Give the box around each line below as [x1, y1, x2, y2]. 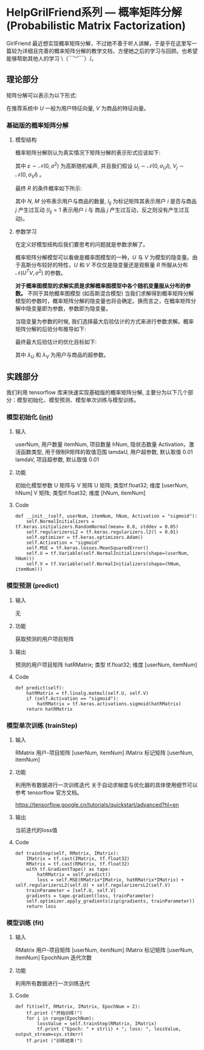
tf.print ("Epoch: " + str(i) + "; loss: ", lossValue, [37, 1026, 182, 1032]
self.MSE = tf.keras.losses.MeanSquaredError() [26, 545, 149, 551]
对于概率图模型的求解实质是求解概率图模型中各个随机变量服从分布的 [15, 282, 186, 289]
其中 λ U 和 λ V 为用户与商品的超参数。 [15, 351, 109, 360]
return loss [26, 904, 56, 910]
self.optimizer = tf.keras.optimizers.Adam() [26, 535, 144, 541]
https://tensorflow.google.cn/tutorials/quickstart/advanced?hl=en [15, 801, 179, 808]
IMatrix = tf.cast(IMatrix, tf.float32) [26, 856, 130, 862]
